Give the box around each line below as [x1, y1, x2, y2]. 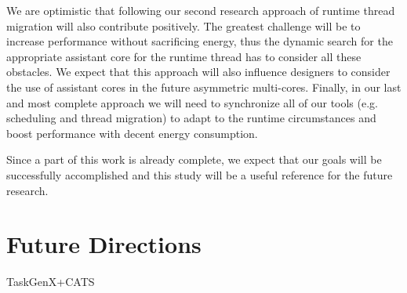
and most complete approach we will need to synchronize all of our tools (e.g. [6, 94, 378, 110]
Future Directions [6, 228, 202, 260]
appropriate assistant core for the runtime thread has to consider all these [6, 48, 362, 64]
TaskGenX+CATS [6, 273, 95, 290]
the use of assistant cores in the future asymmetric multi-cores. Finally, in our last [6, 78, 402, 95]
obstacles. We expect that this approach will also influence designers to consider [6, 63, 391, 80]
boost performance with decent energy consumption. [6, 125, 258, 141]
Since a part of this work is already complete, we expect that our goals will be [6, 151, 382, 168]
